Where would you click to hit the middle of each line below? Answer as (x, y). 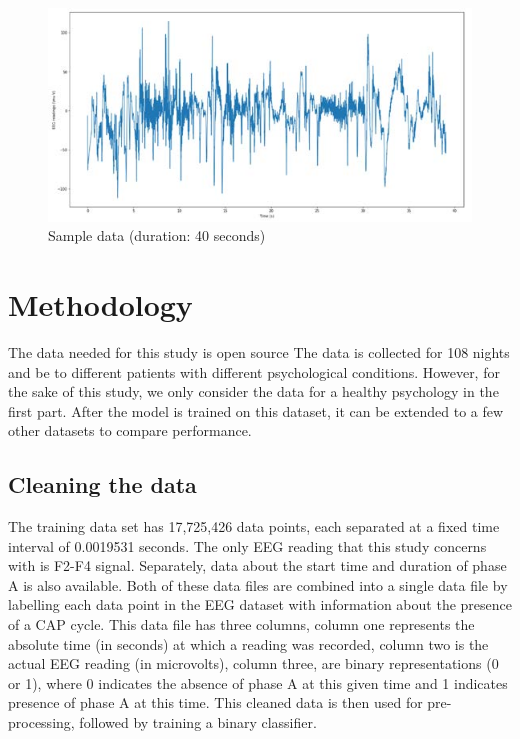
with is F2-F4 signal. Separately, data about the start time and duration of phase (257, 565)
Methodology (100, 303)
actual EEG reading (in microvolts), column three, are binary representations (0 (253, 663)
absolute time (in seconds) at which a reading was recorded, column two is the (248, 643)
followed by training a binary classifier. (198, 722)
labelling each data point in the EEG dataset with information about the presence (260, 604)
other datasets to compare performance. (130, 430)
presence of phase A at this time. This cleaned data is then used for (215, 702)
